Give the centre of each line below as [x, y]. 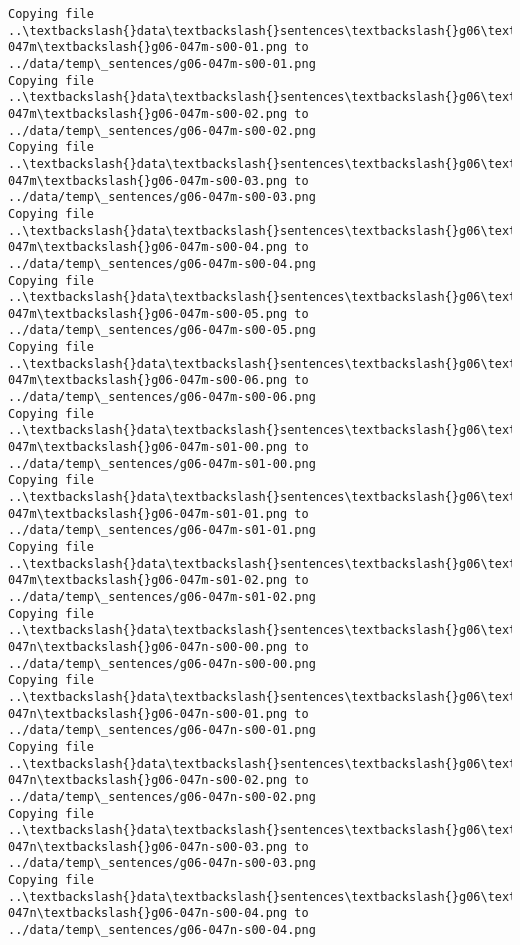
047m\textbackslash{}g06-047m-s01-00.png [148, 447]
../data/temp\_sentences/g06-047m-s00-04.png [162, 263]
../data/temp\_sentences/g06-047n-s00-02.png [162, 796]
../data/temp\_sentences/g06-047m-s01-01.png [162, 530]
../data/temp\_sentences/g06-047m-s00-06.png [162, 397]
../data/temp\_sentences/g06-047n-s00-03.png [162, 863]
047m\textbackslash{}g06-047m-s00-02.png [148, 113]
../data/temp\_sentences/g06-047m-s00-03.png [162, 197]
